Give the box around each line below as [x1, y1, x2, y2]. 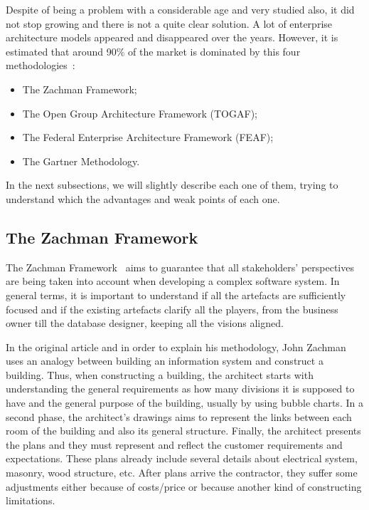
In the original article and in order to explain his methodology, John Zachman [6, 339, 346, 354]
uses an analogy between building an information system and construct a [6, 353, 323, 368]
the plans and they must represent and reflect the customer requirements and [6, 437, 343, 452]
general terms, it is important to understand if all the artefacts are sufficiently [6, 287, 346, 302]
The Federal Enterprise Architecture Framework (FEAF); [22, 130, 274, 145]
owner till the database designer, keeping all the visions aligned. [6, 316, 284, 331]
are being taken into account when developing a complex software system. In [6, 274, 340, 288]
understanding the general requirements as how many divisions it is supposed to [6, 381, 355, 396]
